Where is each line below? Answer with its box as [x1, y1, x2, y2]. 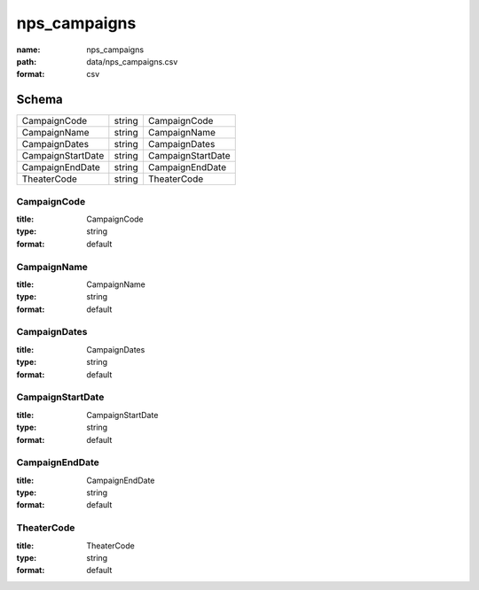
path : [16, 56, 37, 66]
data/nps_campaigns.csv [86, 56, 178, 66]
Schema [16, 92, 64, 107]
